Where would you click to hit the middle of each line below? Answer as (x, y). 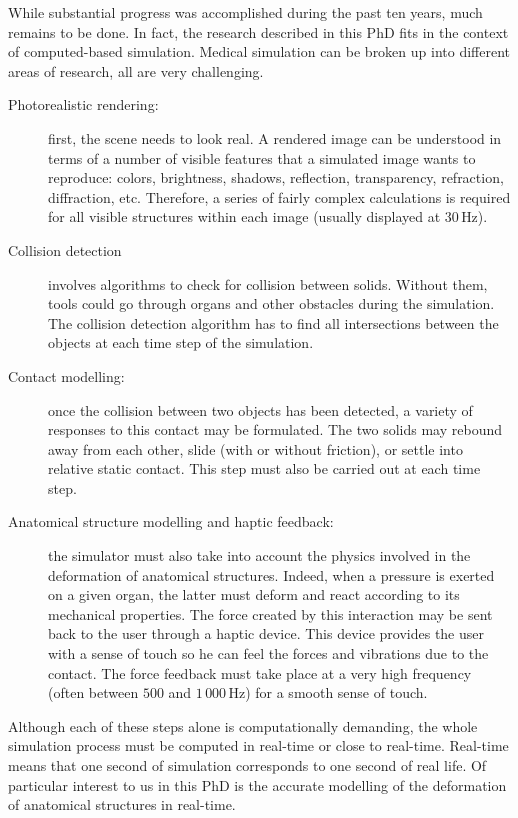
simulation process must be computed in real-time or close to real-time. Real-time (258, 745)
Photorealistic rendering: (83, 104)
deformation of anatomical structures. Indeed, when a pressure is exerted (271, 574)
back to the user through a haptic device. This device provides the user (266, 633)
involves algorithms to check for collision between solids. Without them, (268, 283)
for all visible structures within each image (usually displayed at (244, 216)
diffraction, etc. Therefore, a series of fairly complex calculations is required (279, 196)
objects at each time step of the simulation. (181, 342)
